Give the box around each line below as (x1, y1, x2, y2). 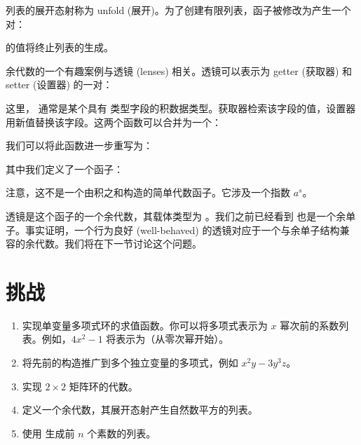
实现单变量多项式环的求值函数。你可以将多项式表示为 (22, 317, 268, 332)
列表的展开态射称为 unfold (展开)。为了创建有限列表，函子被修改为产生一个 (6, 3, 351, 17)
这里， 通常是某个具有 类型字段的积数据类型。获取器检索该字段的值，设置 (6, 100, 346, 115)
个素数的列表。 (87, 425, 156, 440)
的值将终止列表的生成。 (6, 40, 114, 55)
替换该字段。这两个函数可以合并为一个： (34, 114, 222, 129)
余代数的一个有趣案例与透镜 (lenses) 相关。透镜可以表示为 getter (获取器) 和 (6, 63, 353, 78)
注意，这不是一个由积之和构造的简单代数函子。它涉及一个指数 (6, 185, 290, 200)
